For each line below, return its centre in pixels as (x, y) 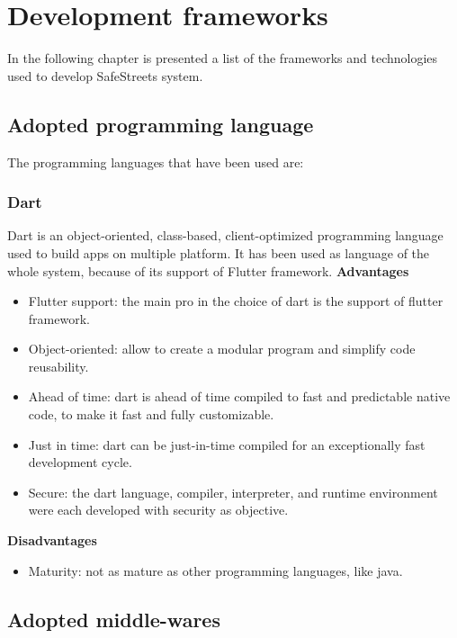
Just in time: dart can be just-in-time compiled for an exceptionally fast (227, 444)
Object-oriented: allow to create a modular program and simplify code (222, 349)
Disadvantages (52, 540)
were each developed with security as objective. (158, 510)
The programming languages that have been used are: (156, 162)
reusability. (58, 366)
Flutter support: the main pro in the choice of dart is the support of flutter (236, 301)
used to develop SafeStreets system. (105, 75)
